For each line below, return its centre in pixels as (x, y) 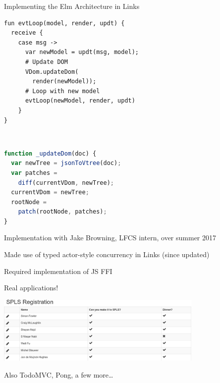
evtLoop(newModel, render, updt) (80, 101)
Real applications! (31, 288)
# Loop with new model (62, 91)
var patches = (34, 173)
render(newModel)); (64, 82)
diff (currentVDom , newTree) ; (66, 183)
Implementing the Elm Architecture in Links (72, 6)
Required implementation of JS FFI (58, 271)
